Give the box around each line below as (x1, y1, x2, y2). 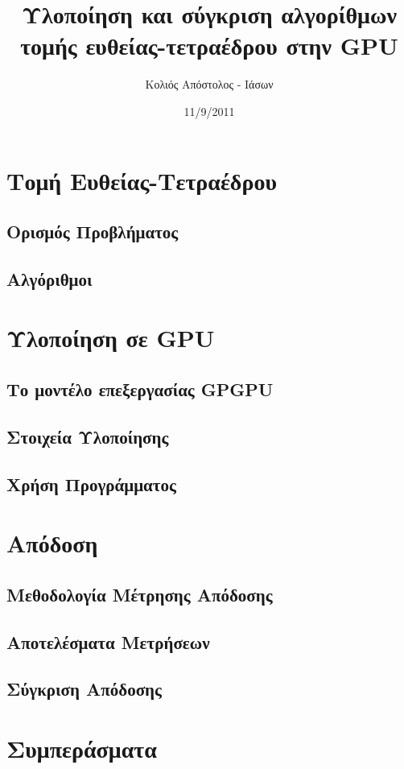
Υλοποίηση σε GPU (6, 321, 215, 354)
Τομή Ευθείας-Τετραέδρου (6, 163, 277, 196)
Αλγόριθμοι (6, 266, 93, 291)
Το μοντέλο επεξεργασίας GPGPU (6, 377, 274, 402)
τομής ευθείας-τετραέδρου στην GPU (20, 29, 398, 62)
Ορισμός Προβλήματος (6, 219, 179, 244)
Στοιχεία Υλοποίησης (6, 424, 169, 449)
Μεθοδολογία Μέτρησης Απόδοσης (6, 581, 273, 606)
